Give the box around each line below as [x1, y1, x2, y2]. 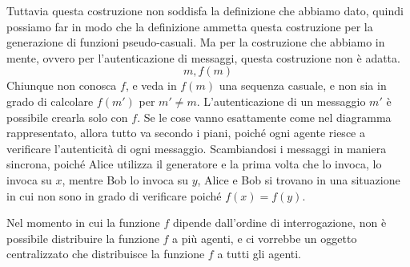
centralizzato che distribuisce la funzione [6, 245, 205, 262]
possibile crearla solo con [6, 108, 128, 125]
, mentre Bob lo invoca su [62, 171, 188, 188]
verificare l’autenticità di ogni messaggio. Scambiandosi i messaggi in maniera [6, 140, 387, 156]
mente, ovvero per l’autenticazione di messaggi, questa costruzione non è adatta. [6, 49, 400, 66]
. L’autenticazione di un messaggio [196, 92, 366, 109]
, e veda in [125, 77, 177, 94]
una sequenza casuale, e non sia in [219, 77, 387, 94]
